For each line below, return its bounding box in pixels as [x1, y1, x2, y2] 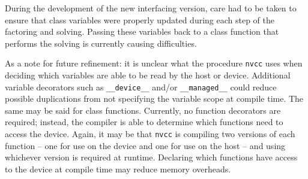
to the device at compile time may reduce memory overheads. [5, 162, 231, 175]
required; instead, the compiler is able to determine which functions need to [5, 116, 283, 128]
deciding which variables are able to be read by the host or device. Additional [5, 69, 291, 81]
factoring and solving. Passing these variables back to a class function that [5, 25, 279, 38]
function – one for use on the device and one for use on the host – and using [5, 139, 286, 151]
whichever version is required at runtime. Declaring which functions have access [5, 151, 298, 163]
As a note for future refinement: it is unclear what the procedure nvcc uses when [5, 57, 303, 69]
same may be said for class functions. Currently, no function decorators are [5, 104, 281, 116]
